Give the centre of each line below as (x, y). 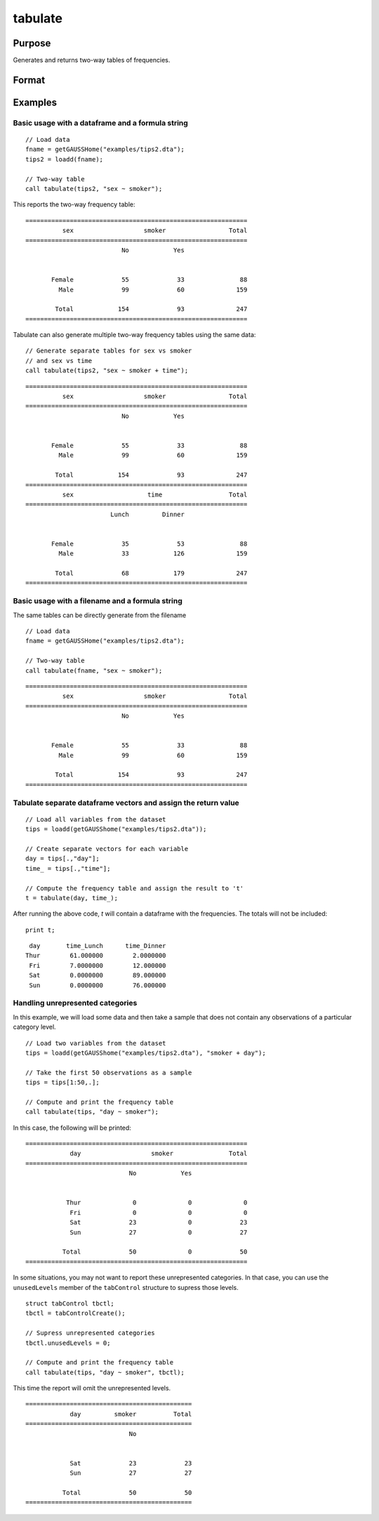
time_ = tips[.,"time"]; (68, 868)
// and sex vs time (59, 361)
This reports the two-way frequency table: (74, 204)
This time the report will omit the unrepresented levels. (92, 1388)
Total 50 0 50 (155, 1252)
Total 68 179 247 (151, 573)
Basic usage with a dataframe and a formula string (101, 123)
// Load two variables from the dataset (96, 1043)
